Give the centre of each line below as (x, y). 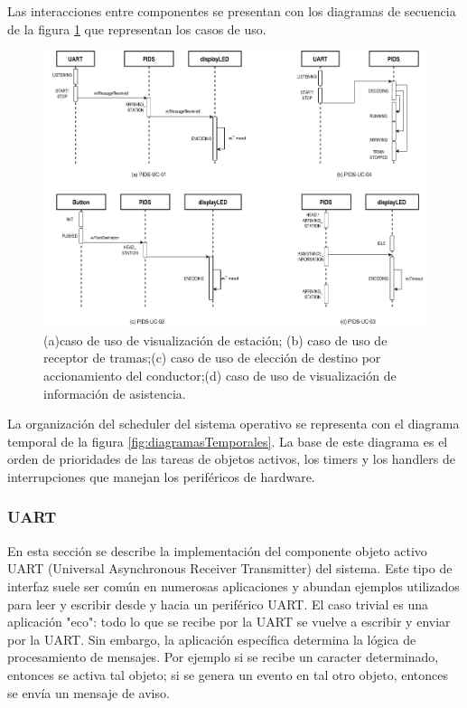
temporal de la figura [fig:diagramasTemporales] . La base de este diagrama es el (228, 441)
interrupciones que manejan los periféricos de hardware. (161, 476)
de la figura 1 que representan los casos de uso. (137, 28)
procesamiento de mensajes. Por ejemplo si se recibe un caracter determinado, (223, 657)
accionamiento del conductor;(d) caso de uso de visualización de (220, 375)
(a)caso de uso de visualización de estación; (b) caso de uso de (215, 340)
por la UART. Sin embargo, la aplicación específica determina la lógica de (212, 639)
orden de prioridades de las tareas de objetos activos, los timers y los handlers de (231, 459)
